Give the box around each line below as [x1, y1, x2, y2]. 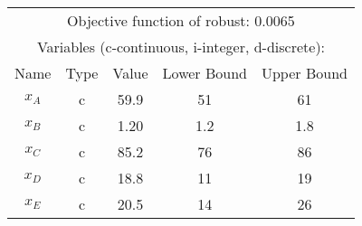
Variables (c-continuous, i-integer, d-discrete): [36, 36, 326, 57]
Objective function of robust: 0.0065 [67, 10, 295, 31]
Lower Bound [162, 62, 247, 83]
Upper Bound [261, 62, 348, 83]
